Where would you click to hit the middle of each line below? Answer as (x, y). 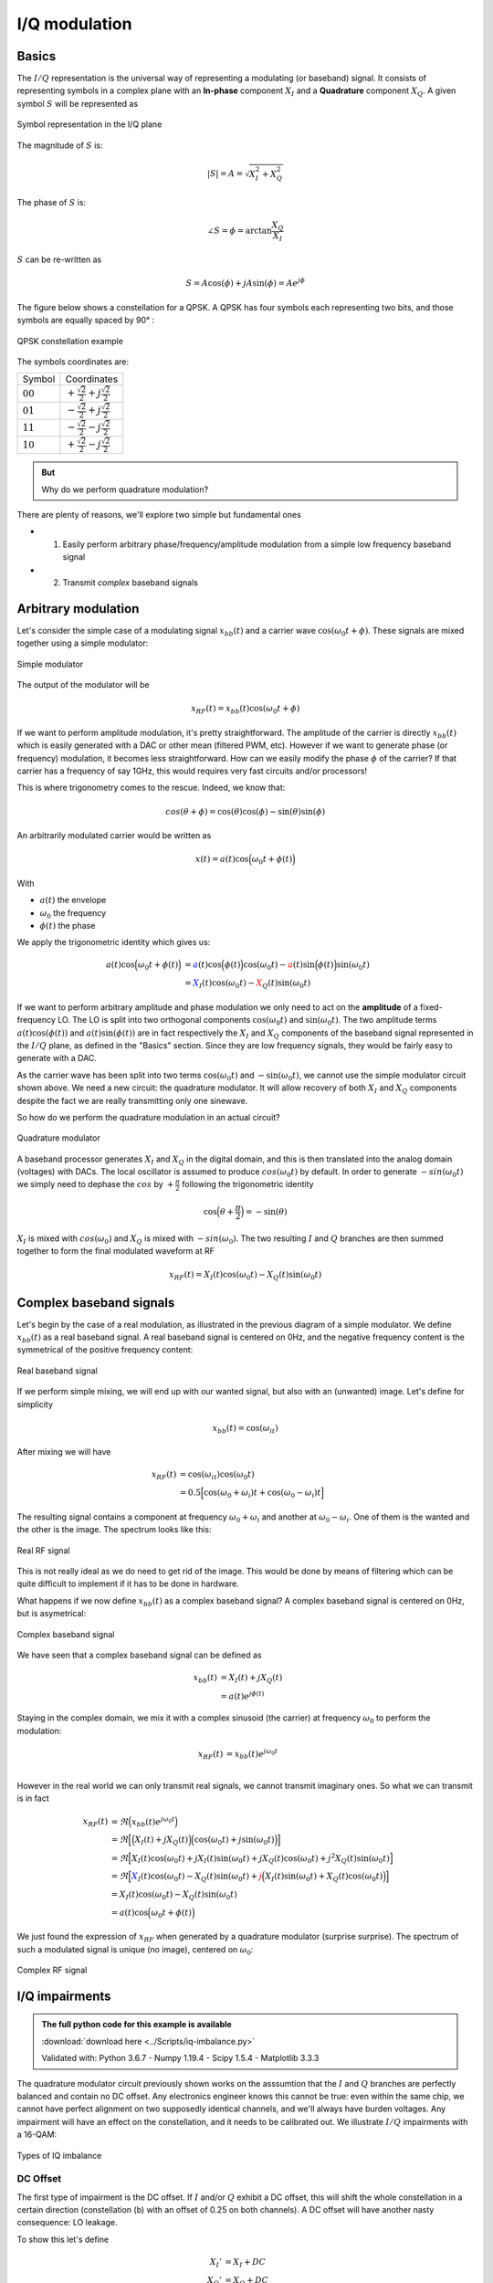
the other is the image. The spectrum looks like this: (114, 1530)
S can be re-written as (59, 259)
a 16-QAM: (37, 2135)
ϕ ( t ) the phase (68, 925)
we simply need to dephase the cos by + (95, 1184)
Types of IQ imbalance (59, 2155)
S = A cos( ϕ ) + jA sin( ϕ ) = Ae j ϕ (246, 283)
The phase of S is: (52, 202)
